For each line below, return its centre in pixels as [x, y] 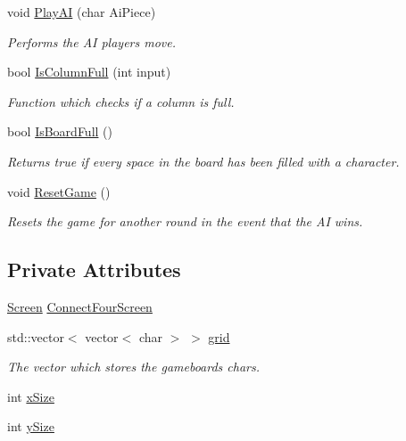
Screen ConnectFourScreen [80, 306]
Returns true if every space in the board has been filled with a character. [203, 161]
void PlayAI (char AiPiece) [82, 12]
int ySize [31, 426]
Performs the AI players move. [92, 41]
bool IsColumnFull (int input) [89, 72]
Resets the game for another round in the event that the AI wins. [185, 221]
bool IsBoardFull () [60, 131]
